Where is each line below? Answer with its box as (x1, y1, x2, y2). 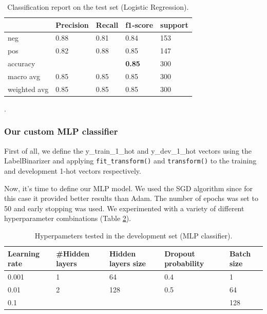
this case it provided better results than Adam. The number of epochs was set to (4, 193, 258, 204)
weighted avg (8, 83, 49, 94)
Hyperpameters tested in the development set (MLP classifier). (34, 230, 233, 241)
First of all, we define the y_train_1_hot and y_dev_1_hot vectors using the (4, 145, 252, 156)
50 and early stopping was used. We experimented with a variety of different (4, 202, 244, 213)
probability (164, 258, 204, 269)
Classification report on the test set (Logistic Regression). (7, 2, 189, 12)
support (160, 19, 188, 30)
